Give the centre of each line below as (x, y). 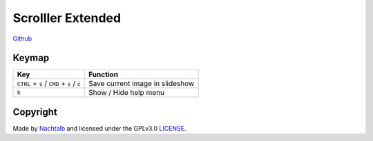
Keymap (31, 58)
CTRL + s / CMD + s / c (49, 84)
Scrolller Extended (67, 18)
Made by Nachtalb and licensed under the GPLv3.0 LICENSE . (99, 128)
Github (22, 39)
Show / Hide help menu (127, 93)
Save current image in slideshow (142, 84)
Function (104, 74)
